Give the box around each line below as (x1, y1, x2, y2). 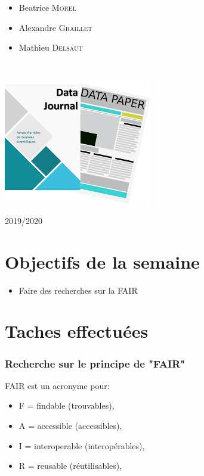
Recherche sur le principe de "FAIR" (5, 356, 186, 371)
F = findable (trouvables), (18, 399, 115, 412)
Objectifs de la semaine (5, 249, 200, 273)
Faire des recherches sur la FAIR (18, 284, 138, 296)
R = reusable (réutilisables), (18, 459, 122, 472)
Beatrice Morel (18, 1, 76, 13)
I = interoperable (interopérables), (18, 439, 145, 452)
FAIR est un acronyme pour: (5, 379, 110, 391)
